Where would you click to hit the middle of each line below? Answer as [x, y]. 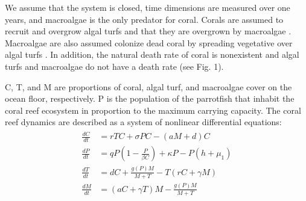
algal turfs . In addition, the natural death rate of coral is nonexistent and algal [152, 54]
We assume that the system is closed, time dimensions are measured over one [148, 7]
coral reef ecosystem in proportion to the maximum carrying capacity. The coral [153, 110]
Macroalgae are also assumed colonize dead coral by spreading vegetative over [149, 42]
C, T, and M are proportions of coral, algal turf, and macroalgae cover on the [148, 86]
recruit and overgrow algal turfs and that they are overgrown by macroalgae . [148, 31]
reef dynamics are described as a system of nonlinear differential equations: [143, 122]
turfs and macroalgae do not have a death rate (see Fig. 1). [114, 66]
